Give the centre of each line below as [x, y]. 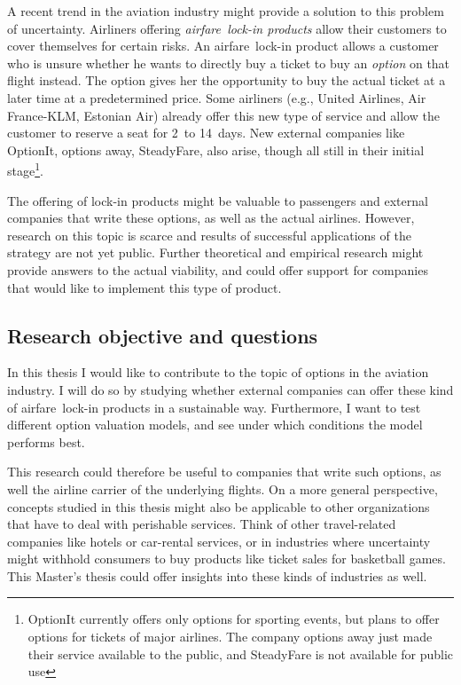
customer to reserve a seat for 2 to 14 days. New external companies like [206, 133]
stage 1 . [25, 169]
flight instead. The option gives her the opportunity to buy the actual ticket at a [227, 80]
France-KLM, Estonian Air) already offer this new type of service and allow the [223, 115]
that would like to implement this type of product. [145, 287]
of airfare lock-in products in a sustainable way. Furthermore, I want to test [214, 407]
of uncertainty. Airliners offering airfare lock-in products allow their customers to [227, 28]
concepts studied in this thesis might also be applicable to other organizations [219, 506]
